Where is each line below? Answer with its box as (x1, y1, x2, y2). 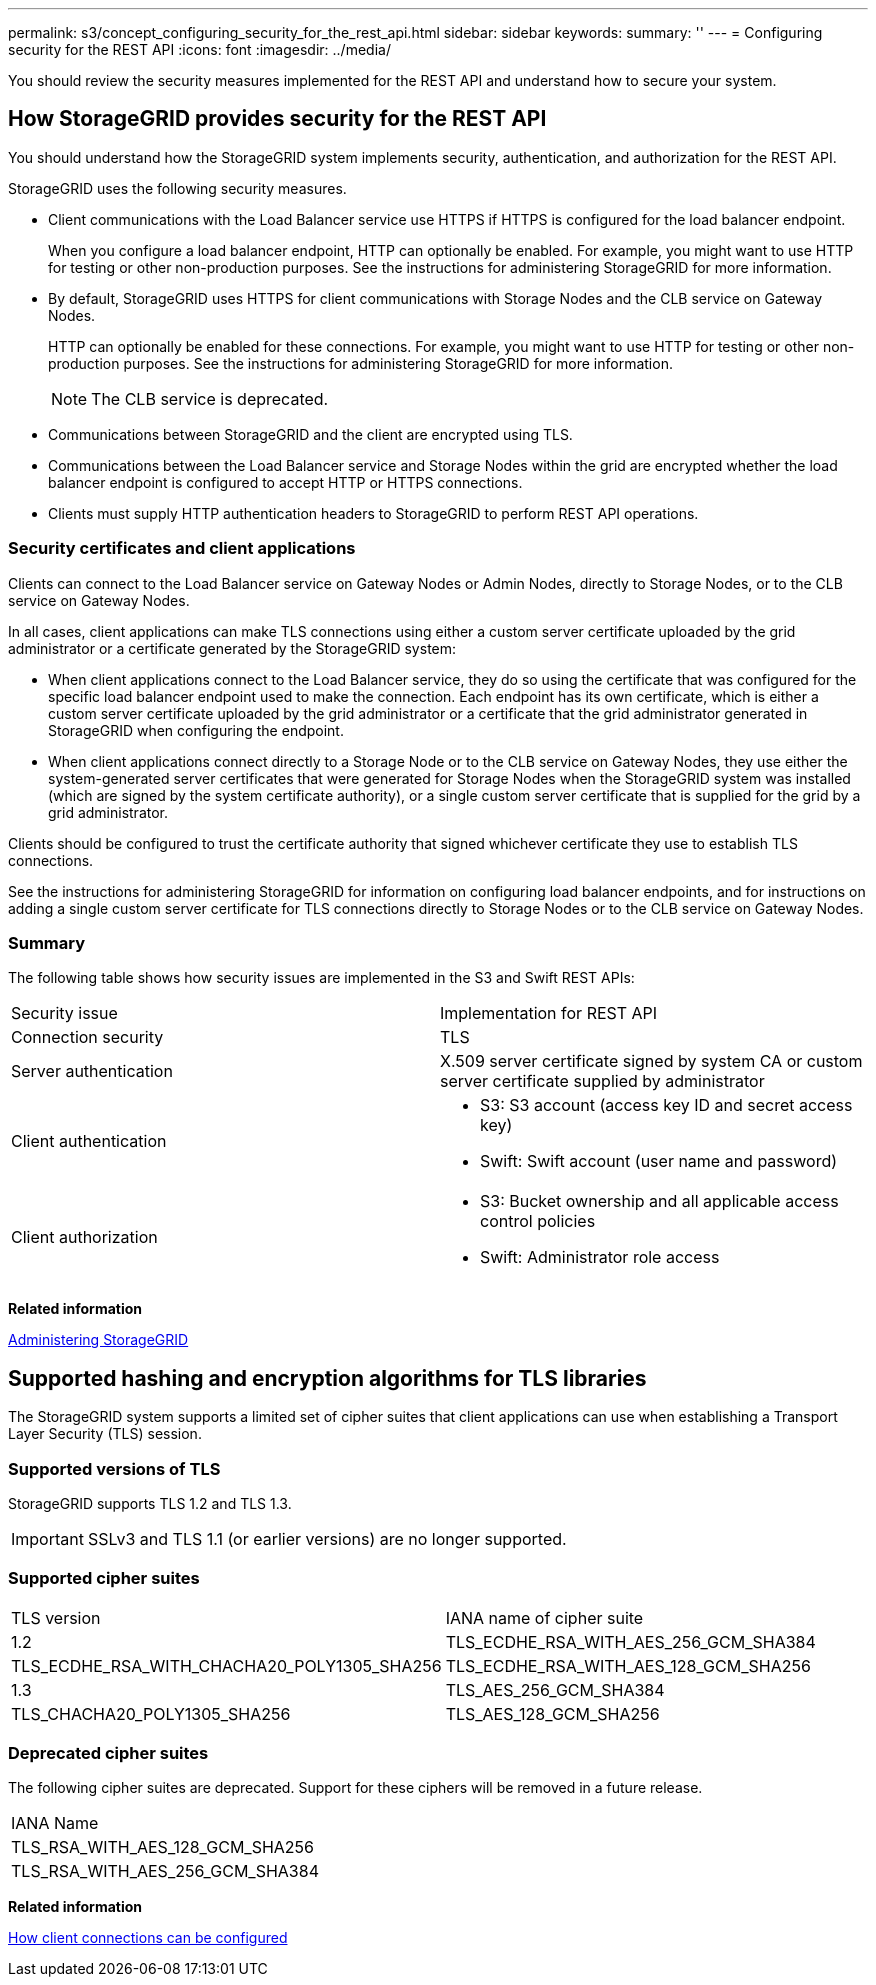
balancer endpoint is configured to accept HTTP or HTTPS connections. (48, 473, 523, 491)
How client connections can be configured (8, 1929, 288, 1947)
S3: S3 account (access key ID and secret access (480, 1095, 853, 1116)
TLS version (11, 1607, 101, 1628)
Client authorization (11, 1227, 158, 1248)
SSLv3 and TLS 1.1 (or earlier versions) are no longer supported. (87, 1528, 567, 1549)
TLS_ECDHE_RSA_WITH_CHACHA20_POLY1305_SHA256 (11, 1655, 442, 1676)
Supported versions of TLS (8, 1458, 221, 1479)
